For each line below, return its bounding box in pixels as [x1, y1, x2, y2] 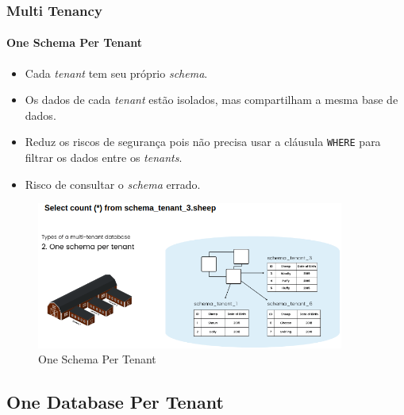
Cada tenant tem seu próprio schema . [25, 64, 208, 81]
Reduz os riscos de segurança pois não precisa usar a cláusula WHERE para [25, 133, 381, 150]
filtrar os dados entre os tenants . [25, 149, 183, 166]
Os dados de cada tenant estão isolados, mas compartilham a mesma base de [25, 91, 398, 108]
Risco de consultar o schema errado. [25, 175, 201, 192]
